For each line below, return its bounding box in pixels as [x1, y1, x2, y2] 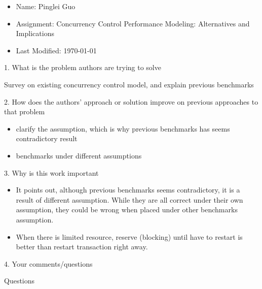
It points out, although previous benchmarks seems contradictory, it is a [16, 184, 240, 195]
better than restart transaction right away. [16, 241, 148, 252]
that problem [4, 106, 45, 117]
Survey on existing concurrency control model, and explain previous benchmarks [4, 79, 254, 89]
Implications [16, 28, 54, 39]
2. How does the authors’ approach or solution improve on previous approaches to [4, 96, 258, 107]
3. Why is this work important [4, 167, 99, 178]
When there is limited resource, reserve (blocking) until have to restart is [16, 231, 243, 242]
